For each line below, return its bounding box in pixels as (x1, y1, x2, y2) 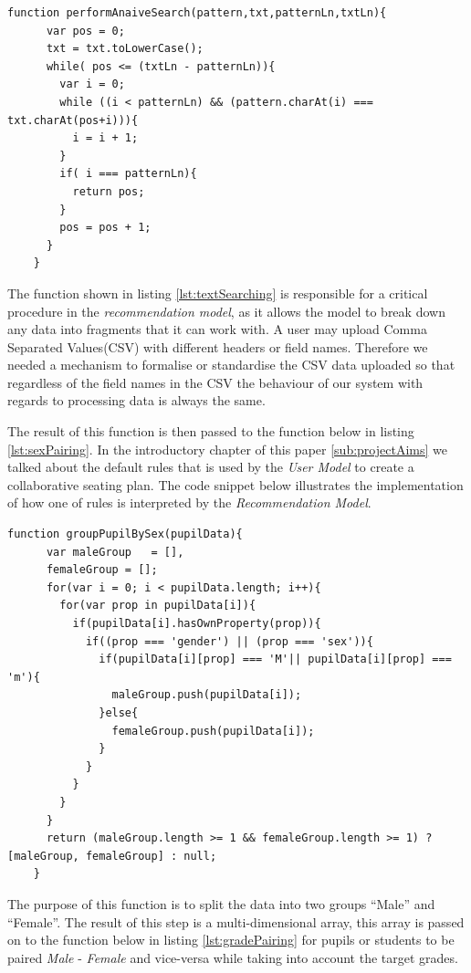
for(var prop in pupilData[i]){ (59, 599, 256, 612)
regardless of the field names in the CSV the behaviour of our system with (7, 372, 424, 392)
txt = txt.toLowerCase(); (46, 42, 204, 56)
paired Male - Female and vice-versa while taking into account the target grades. (7, 947, 458, 967)
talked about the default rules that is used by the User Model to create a (7, 457, 414, 476)
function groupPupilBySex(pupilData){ (7, 528, 243, 541)
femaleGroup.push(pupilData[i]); (111, 724, 315, 738)
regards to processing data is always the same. (7, 391, 266, 410)
